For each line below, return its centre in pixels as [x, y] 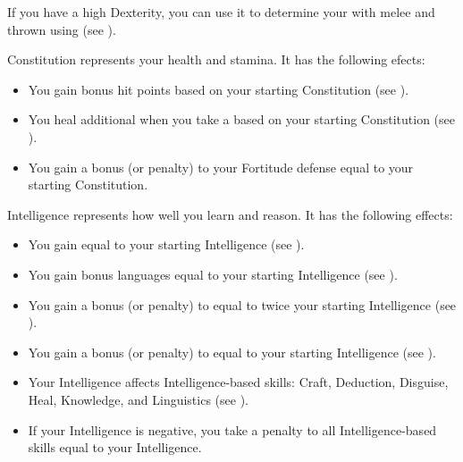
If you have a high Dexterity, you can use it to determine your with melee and [221, 12]
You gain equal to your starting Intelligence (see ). [166, 244]
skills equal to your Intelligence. [115, 447]
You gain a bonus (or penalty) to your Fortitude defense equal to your [221, 167]
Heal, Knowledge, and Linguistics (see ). [138, 399]
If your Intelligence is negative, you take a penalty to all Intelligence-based [232, 429]
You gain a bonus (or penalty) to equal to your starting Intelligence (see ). [232, 352]
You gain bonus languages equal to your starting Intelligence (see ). [213, 274]
